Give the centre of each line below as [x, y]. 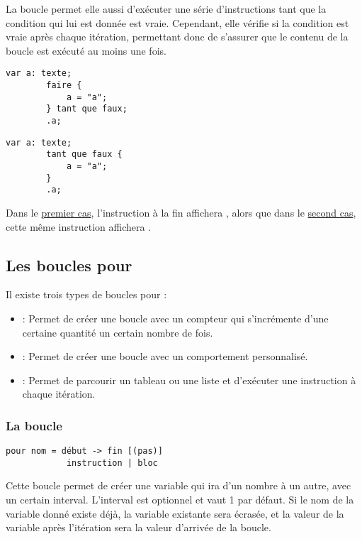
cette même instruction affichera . [79, 226]
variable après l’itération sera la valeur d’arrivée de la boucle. [138, 527]
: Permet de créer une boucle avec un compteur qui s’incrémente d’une [175, 318]
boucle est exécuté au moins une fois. [86, 50]
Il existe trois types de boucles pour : [86, 294]
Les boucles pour [69, 265]
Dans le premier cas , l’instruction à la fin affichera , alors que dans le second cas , [181, 212]
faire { [64, 86]
